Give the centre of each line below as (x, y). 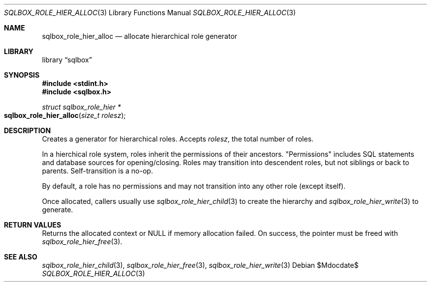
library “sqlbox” (67, 60)
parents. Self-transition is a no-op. (97, 171)
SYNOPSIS (22, 75)
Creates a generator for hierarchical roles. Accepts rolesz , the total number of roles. (178, 139)
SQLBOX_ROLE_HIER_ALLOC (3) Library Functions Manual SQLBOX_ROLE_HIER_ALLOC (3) (150, 13)
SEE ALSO (21, 257)
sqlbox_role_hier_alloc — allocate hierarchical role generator (140, 36)
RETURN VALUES (33, 225)
